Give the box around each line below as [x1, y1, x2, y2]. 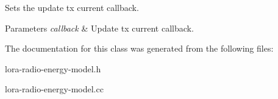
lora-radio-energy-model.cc [5, 83, 104, 95]
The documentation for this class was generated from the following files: [5, 42, 274, 55]
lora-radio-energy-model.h [5, 62, 101, 75]
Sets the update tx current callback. [5, 1, 139, 13]
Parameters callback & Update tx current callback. [5, 21, 194, 34]
